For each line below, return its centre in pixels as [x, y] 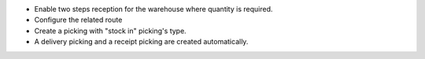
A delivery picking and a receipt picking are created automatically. [141, 42]
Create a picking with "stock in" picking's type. [110, 30]
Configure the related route [78, 20]
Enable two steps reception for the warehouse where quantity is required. [153, 9]
